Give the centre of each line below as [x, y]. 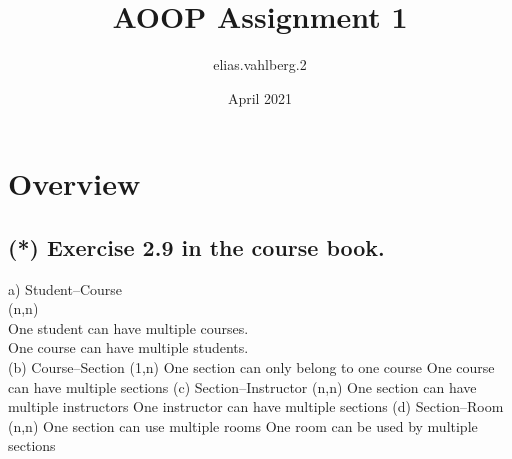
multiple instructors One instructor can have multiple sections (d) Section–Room [256, 406]
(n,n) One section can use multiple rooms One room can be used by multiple [243, 425]
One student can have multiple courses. [128, 327]
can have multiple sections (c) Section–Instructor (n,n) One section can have [242, 386]
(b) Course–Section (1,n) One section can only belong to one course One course [251, 367]
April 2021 [260, 97]
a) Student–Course [65, 288]
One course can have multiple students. [128, 347]
